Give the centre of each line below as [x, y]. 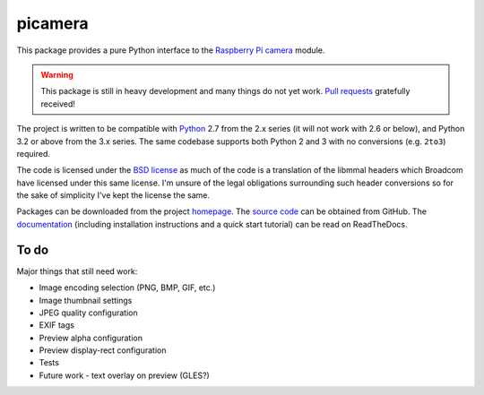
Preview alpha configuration [91, 338]
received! [58, 104]
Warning [57, 74]
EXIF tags [57, 325]
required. [34, 153]
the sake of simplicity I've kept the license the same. [113, 195]
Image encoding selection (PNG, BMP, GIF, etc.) [127, 288]
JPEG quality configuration [88, 313]
